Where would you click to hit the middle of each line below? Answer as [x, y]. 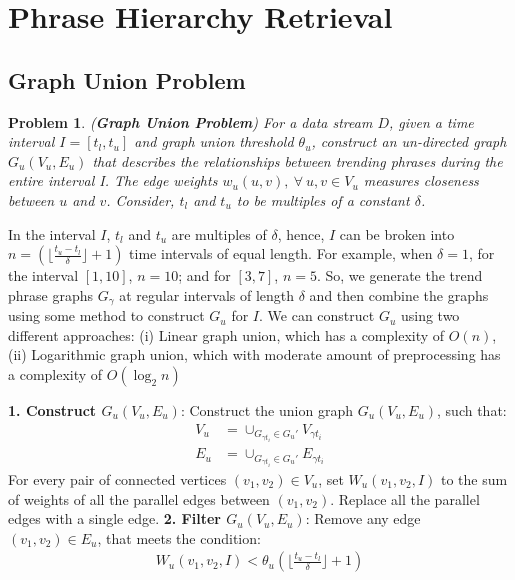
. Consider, [140, 199]
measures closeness [421, 180]
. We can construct [317, 315]
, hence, [301, 233]
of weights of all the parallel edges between [139, 498]
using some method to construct [106, 315]
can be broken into [397, 233]
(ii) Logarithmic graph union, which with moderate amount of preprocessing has [254, 354]
